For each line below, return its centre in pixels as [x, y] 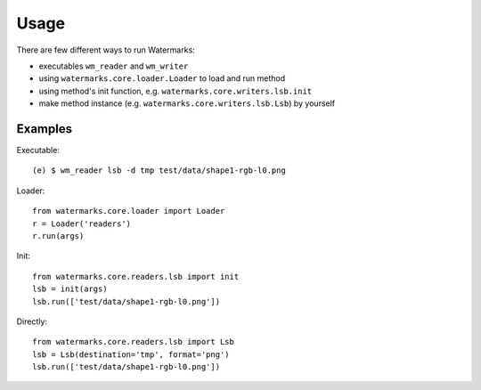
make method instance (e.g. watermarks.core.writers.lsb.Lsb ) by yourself [187, 103]
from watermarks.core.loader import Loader [129, 211]
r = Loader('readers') [82, 223]
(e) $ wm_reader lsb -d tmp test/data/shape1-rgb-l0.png [159, 171]
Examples [45, 129]
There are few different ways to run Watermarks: [106, 50]
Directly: [32, 321]
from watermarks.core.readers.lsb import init [136, 276]
